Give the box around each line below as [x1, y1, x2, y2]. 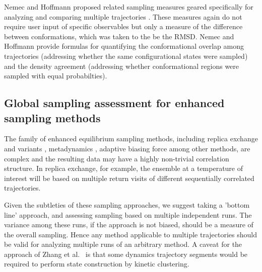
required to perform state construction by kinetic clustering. [4, 258, 189, 269]
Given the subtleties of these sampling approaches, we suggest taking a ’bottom [4, 199, 250, 210]
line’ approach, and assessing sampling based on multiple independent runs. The [4, 209, 252, 220]
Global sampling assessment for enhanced [4, 95, 225, 111]
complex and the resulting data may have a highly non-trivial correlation [4, 153, 229, 163]
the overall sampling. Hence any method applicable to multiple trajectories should [4, 229, 257, 239]
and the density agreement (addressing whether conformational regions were [4, 60, 239, 71]
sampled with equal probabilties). [4, 70, 107, 81]
